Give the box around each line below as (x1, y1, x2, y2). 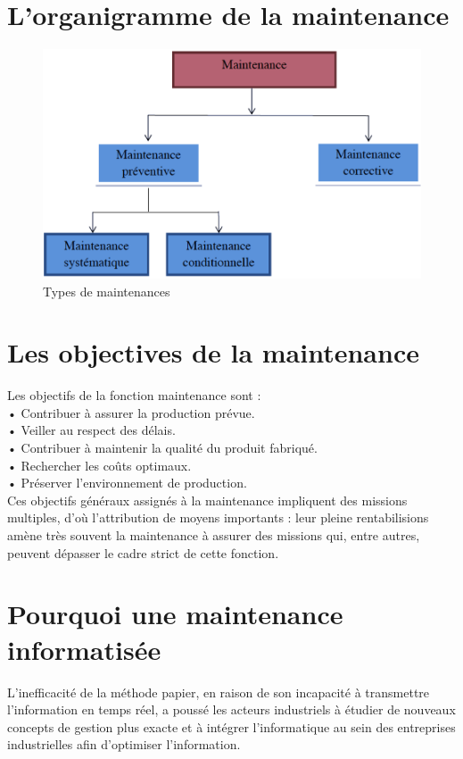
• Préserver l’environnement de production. (7, 473, 247, 492)
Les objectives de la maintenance (7, 334, 419, 371)
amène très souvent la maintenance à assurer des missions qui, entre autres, (7, 526, 420, 545)
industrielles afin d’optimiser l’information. (7, 735, 241, 754)
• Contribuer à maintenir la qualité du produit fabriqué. (7, 438, 318, 457)
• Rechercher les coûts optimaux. (7, 455, 192, 474)
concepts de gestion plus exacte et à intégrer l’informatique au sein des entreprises (7, 717, 456, 736)
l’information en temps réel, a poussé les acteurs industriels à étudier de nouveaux (7, 700, 456, 719)
